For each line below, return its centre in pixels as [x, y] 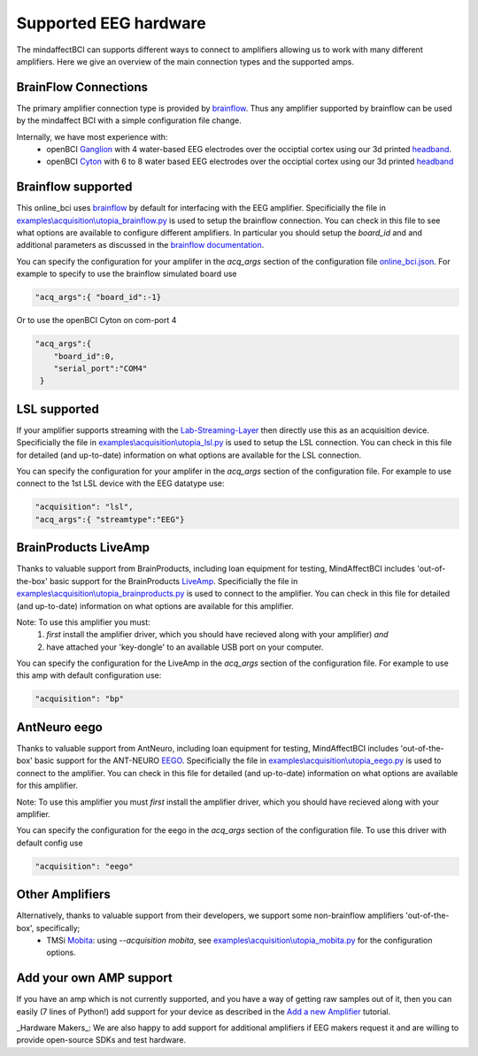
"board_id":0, [84, 356]
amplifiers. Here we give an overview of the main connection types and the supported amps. [185, 61]
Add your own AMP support [94, 978]
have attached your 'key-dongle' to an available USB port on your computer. [185, 647]
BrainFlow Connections [82, 87]
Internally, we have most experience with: [92, 136]
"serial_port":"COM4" [100, 369]
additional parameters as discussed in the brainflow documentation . [140, 245]
